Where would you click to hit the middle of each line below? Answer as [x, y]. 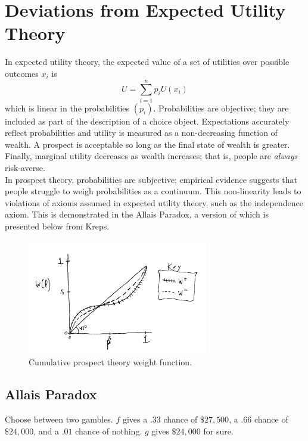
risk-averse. [25, 167]
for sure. [218, 431]
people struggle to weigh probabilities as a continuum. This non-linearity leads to [153, 191]
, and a [46, 431]
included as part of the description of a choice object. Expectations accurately [147, 121]
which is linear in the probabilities [67, 108]
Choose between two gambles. [59, 419]
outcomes [22, 73]
